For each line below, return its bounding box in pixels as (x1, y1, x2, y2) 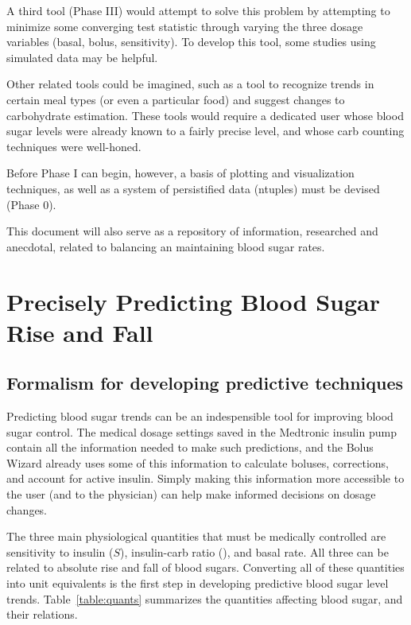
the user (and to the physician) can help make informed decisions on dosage (6, 486, 376, 503)
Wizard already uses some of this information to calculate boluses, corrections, (6, 454, 389, 471)
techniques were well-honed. (6, 138, 142, 154)
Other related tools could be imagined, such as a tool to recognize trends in (6, 76, 374, 92)
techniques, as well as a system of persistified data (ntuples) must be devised (6, 180, 380, 196)
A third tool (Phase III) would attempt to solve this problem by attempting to (6, 2, 390, 18)
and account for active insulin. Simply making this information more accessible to (6, 470, 405, 487)
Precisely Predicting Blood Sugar (6, 285, 380, 317)
